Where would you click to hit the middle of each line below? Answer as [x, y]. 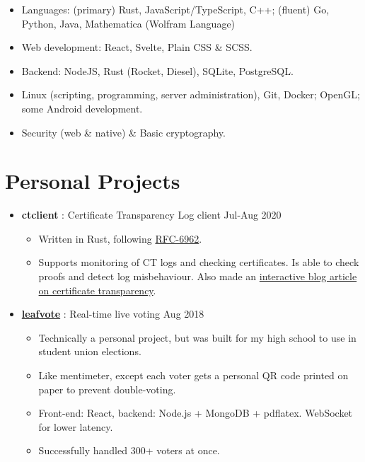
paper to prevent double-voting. [107, 389]
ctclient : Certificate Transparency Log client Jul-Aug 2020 [151, 215]
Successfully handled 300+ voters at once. [129, 450]
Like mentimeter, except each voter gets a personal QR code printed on [193, 375]
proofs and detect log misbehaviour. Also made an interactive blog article [198, 276]
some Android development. [82, 108]
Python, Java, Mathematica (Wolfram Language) [128, 23]
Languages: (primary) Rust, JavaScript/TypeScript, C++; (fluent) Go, [175, 9]
